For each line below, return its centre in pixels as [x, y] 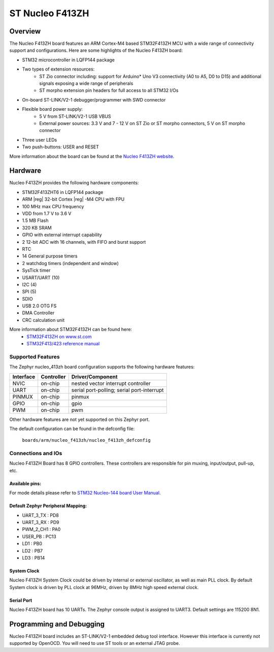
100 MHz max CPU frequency [53, 206]
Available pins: [25, 483]
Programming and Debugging [57, 624]
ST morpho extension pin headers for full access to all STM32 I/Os [109, 90]
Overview [25, 31]
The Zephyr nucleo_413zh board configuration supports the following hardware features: [102, 367]
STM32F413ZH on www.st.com [59, 336]
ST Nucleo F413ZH [49, 13]
